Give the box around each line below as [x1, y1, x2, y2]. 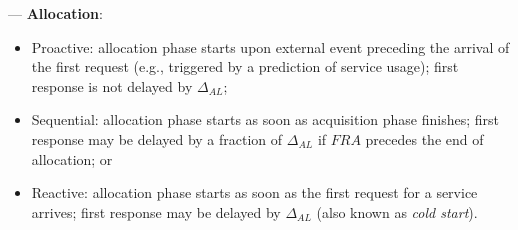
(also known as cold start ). [316, 201, 478, 222]
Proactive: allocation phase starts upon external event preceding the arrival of [31, 36, 510, 57]
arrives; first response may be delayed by [31, 201, 281, 222]
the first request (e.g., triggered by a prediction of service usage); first [31, 56, 459, 77]
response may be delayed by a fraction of [31, 128, 283, 149]
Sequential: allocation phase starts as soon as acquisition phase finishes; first [31, 109, 500, 130]
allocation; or [31, 148, 113, 169]
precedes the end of [365, 128, 484, 149]
